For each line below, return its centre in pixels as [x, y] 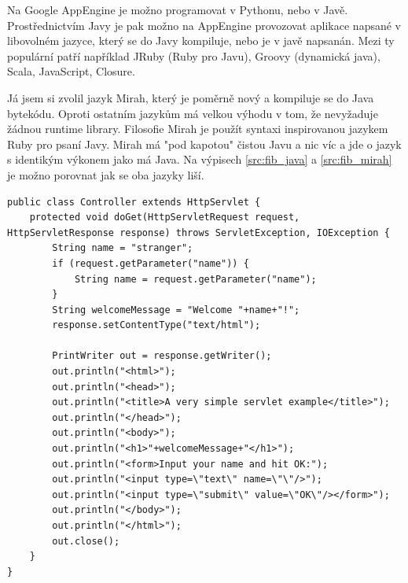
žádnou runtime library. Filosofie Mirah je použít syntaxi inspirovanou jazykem [198, 129]
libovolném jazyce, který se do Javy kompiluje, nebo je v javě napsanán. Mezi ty [201, 41]
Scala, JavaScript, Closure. [71, 71]
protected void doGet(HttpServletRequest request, [165, 218]
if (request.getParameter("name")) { [151, 263]
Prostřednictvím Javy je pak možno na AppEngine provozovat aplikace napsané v [204, 25]
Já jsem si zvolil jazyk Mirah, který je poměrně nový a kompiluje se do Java [191, 97]
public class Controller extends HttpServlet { [134, 202]
